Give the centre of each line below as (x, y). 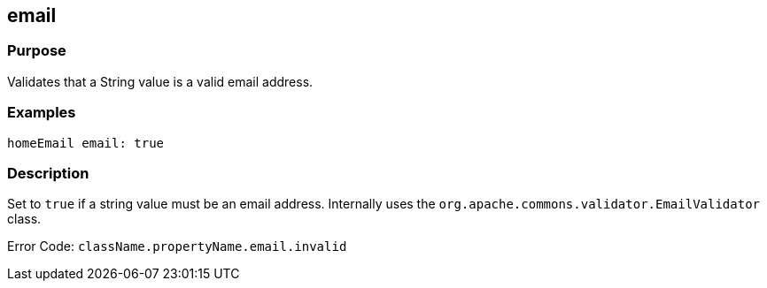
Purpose (37, 51)
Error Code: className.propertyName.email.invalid (177, 246)
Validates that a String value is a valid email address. (160, 81)
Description (48, 173)
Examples (42, 113)
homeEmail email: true (86, 143)
